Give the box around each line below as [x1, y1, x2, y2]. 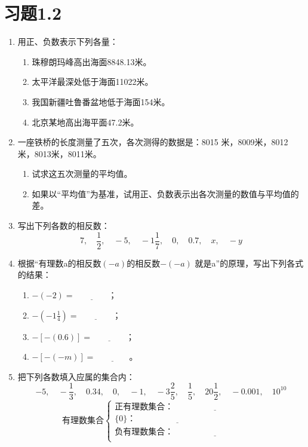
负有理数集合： [115, 427, 174, 436]
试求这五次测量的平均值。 [32, 167, 133, 180]
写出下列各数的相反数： [17, 219, 110, 232]
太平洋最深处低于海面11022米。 [32, 75, 153, 88]
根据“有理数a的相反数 [17, 256, 101, 269]
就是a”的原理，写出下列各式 [195, 256, 304, 269]
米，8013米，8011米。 [17, 147, 101, 160]
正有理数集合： [115, 402, 174, 411]
